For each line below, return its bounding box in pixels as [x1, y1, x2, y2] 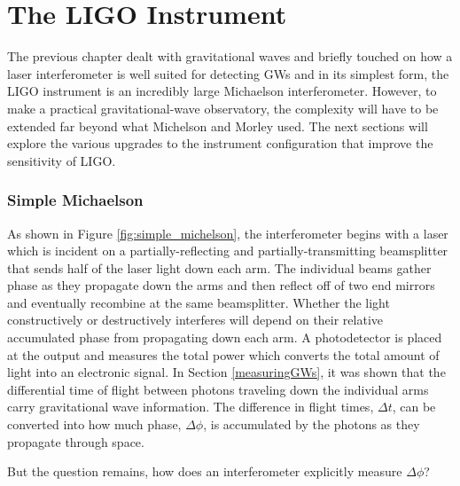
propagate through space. [7, 432, 144, 451]
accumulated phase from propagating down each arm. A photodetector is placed [7, 328, 442, 347]
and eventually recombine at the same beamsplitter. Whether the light [7, 293, 390, 311]
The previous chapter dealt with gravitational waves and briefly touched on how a [7, 47, 453, 66]
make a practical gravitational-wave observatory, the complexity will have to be [7, 98, 439, 117]
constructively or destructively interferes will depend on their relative [7, 310, 384, 329]
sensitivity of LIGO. [7, 151, 116, 169]
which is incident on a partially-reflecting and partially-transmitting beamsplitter [7, 241, 448, 260]
